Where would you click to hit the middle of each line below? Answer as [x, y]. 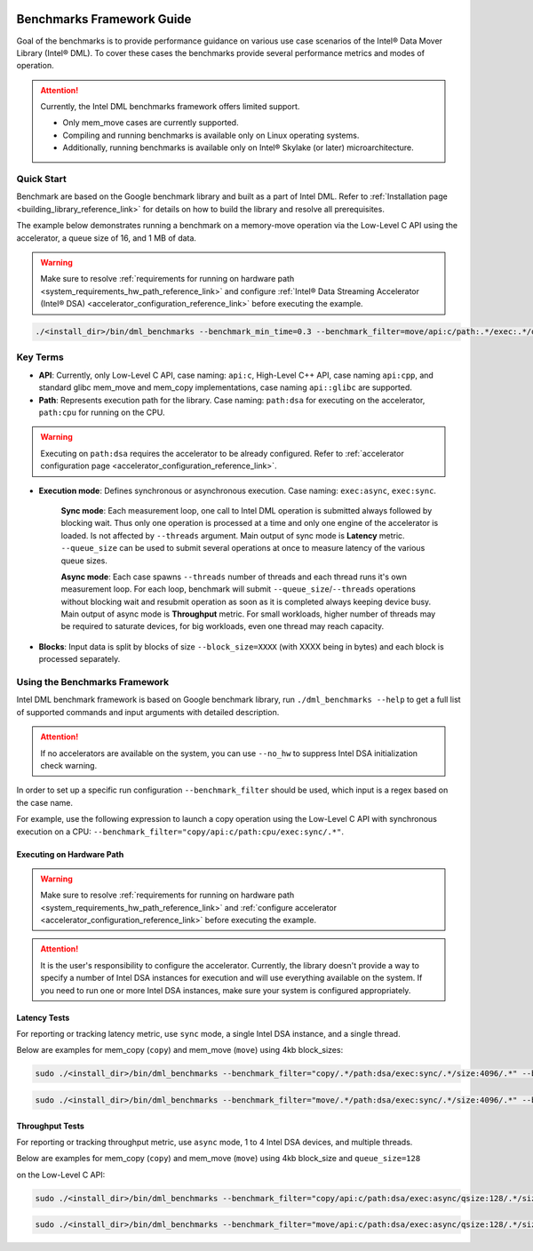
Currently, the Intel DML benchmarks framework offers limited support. [170, 107]
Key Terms [40, 357]
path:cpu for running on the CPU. [102, 412]
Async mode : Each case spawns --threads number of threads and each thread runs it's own [234, 577]
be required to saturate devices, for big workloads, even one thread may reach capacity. [223, 626]
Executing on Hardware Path [70, 854]
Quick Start [41, 179]
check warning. [69, 765]
